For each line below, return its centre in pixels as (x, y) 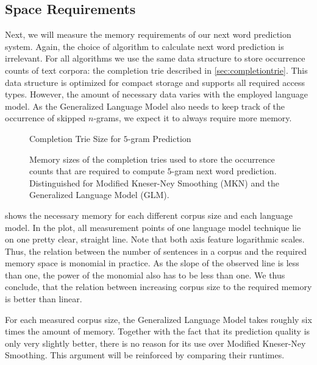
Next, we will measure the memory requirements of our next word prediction (148, 34)
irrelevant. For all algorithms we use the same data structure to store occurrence (155, 58)
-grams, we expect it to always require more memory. (193, 118)
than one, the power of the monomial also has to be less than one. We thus (145, 275)
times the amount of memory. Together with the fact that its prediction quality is (158, 331)
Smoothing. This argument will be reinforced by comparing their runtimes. (145, 355)
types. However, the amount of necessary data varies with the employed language (156, 94)
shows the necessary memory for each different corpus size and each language (149, 215)
